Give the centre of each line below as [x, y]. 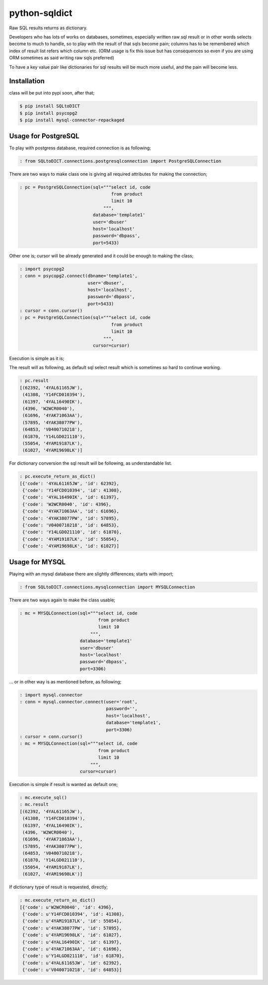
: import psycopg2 [42, 269]
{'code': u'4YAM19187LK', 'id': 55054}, [72, 921]
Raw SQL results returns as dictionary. [48, 28]
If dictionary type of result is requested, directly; [59, 887]
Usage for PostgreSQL [44, 136]
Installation [27, 81]
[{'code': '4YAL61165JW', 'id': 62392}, [69, 483]
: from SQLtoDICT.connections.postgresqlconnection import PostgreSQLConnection [120, 161]
